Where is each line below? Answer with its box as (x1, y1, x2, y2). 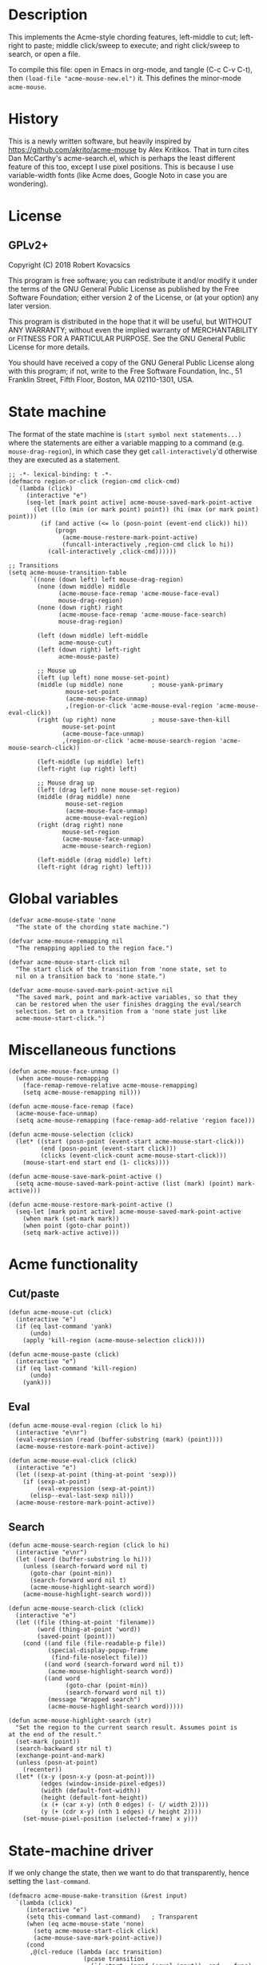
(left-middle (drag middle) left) (37, 856, 152, 864)
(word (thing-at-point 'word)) (37, 1625, 141, 1634)
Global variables (8, 890, 118, 907)
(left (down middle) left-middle (37, 631, 149, 640)
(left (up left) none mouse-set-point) (37, 673, 170, 682)
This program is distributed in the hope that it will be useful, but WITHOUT (8, 317, 253, 326)
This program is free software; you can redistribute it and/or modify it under (8, 275, 258, 285)
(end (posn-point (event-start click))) (40, 1144, 177, 1152)
